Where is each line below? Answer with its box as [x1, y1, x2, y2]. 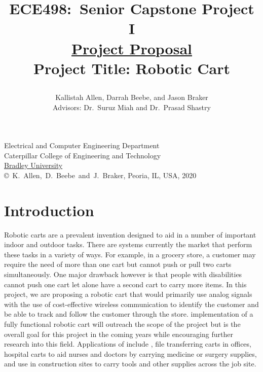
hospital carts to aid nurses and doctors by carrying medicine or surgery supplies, [4, 348, 257, 359]
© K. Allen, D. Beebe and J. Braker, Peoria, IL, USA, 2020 [4, 170, 197, 180]
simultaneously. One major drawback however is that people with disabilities [4, 269, 242, 279]
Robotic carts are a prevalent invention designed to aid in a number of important [4, 229, 256, 240]
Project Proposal [71, 38, 192, 58]
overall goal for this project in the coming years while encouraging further [4, 328, 233, 339]
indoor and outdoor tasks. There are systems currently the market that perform [4, 239, 252, 250]
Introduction [4, 199, 94, 220]
